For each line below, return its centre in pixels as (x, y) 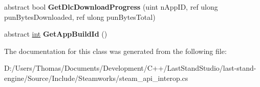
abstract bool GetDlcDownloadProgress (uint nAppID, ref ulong (111, 7)
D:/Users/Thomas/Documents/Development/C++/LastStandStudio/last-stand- (130, 68)
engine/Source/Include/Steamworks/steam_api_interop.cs (96, 78)
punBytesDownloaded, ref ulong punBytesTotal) (80, 17)
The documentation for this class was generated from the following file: (115, 51)
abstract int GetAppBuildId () (56, 34)
